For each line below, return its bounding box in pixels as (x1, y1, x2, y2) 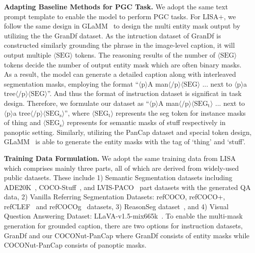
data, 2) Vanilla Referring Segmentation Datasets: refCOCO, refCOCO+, (4, 191, 225, 202)
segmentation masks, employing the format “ (4, 78, 139, 89)
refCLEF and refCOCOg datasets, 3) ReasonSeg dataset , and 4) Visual (4, 201, 229, 211)
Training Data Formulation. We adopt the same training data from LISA (4, 153, 236, 163)
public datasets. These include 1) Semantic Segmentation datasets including (4, 172, 232, 183)
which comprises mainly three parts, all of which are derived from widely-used (4, 162, 239, 173)
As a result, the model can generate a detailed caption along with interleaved (4, 69, 236, 79)
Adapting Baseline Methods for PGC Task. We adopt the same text (4, 1, 228, 11)
